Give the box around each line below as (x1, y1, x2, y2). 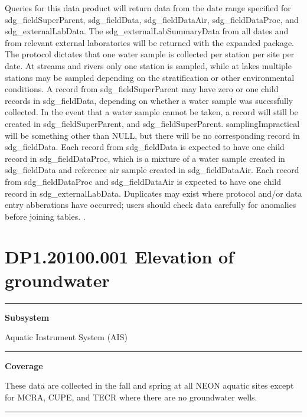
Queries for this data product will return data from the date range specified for (5, 2, 291, 14)
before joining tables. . (5, 210, 86, 222)
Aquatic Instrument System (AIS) (5, 331, 128, 343)
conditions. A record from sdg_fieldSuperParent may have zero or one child (5, 83, 279, 95)
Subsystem (5, 311, 50, 323)
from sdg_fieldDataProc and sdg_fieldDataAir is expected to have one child (5, 175, 282, 187)
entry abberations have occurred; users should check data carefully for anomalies (5, 198, 296, 211)
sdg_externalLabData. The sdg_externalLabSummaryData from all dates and (5, 25, 289, 37)
